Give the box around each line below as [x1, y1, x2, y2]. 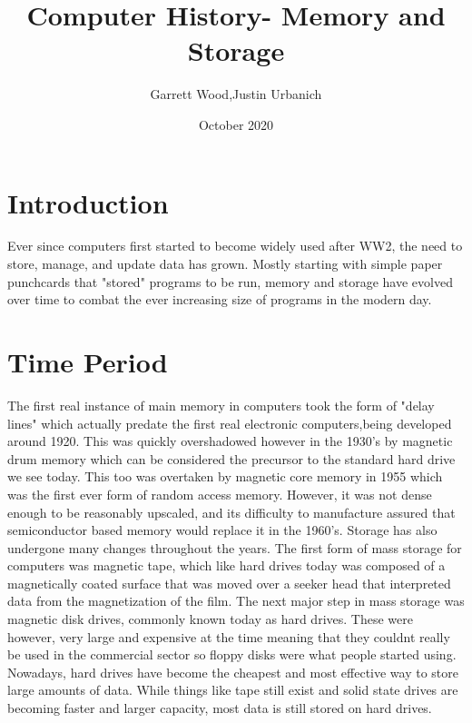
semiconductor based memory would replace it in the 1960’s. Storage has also [7, 520, 438, 540]
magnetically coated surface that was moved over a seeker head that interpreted [7, 573, 451, 592]
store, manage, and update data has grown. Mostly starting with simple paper [7, 254, 443, 273]
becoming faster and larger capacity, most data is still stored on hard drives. [7, 698, 432, 718]
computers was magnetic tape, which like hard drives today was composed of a [7, 556, 446, 575]
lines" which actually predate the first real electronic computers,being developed [7, 413, 452, 432]
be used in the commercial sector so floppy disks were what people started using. [7, 645, 457, 664]
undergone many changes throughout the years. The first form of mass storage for [7, 538, 462, 557]
